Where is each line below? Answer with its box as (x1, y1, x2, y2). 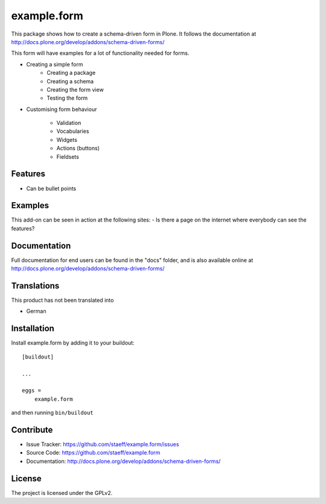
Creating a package (46, 69, 96, 77)
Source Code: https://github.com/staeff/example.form (26, 449, 161, 456)
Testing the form (46, 94, 88, 102)
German (26, 308, 46, 315)
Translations (11, 281, 60, 291)
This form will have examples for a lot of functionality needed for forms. (11, 49, 190, 57)
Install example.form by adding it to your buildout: (11, 339, 135, 346)
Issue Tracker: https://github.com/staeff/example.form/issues (26, 441, 179, 448)
